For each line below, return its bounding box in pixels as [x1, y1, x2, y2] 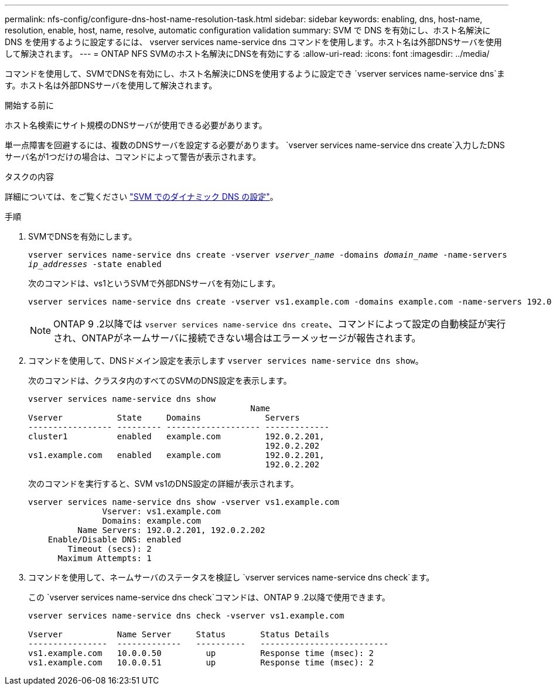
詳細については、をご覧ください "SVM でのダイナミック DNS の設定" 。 [5, 192, 278, 201]
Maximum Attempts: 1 [57, 554, 152, 563]
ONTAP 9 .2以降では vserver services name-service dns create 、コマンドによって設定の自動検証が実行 [53, 318, 506, 330]
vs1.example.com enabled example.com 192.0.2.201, [28, 450, 325, 460]
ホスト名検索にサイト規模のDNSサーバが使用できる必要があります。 [5, 120, 267, 130]
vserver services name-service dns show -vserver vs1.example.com [28, 497, 340, 507]
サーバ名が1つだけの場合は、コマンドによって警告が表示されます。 [5, 152, 261, 162]
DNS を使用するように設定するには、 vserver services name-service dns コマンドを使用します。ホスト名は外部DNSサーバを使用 [5, 37, 502, 47]
